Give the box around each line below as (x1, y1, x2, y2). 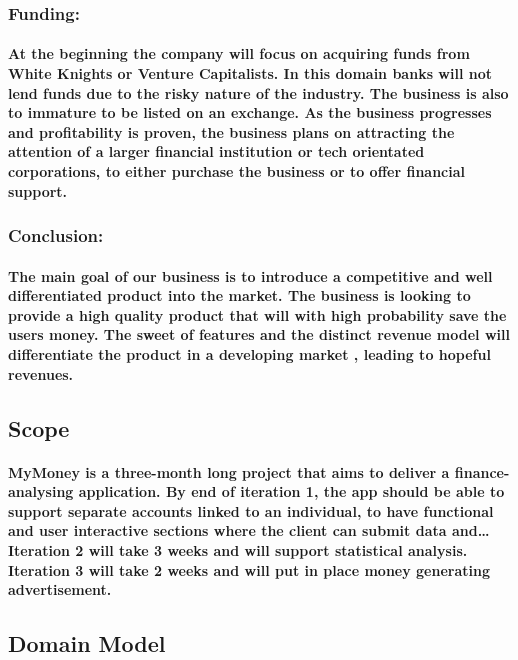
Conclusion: (8, 223, 104, 248)
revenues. (8, 363, 74, 384)
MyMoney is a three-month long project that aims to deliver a (8, 461, 450, 482)
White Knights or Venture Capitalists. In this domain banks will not (8, 63, 493, 84)
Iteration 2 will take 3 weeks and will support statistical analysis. (8, 539, 468, 560)
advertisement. (8, 579, 112, 600)
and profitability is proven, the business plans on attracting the (8, 121, 455, 142)
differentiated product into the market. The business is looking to (8, 285, 471, 306)
